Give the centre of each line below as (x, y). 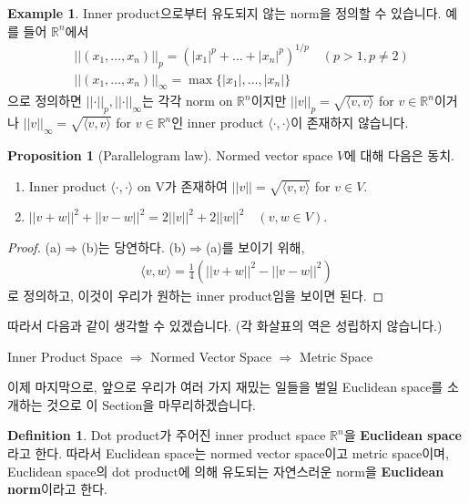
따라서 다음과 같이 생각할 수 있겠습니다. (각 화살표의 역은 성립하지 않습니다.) (225, 326)
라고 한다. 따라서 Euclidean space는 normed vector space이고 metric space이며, (228, 453)
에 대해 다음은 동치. (399, 154)
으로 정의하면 (45, 101)
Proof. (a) (35, 246)
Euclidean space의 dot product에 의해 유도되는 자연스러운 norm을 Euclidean (226, 471)
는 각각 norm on (188, 101)
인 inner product (218, 123)
